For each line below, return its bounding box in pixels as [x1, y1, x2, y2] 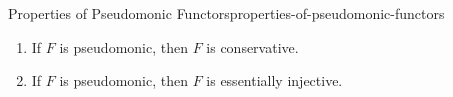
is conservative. [206, 36, 299, 57]
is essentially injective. [206, 70, 343, 91]
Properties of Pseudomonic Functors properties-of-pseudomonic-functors [8, 3, 445, 23]
